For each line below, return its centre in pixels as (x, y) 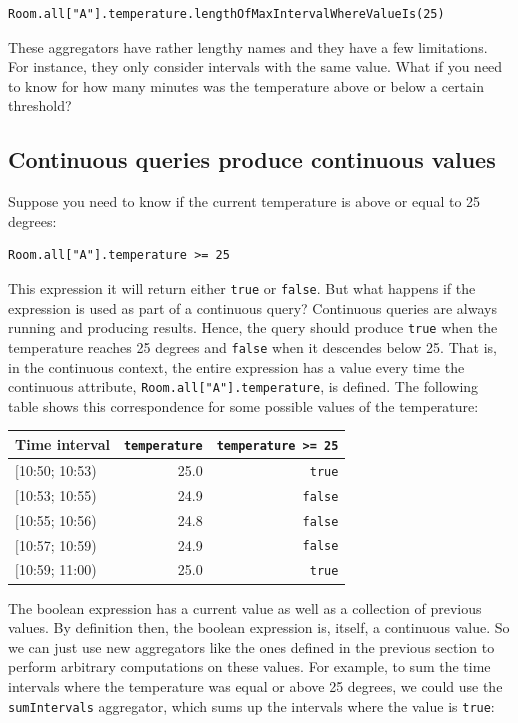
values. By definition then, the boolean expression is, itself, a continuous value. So (259, 627)
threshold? (40, 105)
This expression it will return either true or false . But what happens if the (242, 287)
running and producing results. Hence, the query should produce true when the (253, 327)
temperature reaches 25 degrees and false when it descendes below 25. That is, (252, 346)
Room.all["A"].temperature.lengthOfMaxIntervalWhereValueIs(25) (226, 14)
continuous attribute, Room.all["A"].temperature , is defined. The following (243, 386)
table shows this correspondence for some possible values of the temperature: (243, 405)
